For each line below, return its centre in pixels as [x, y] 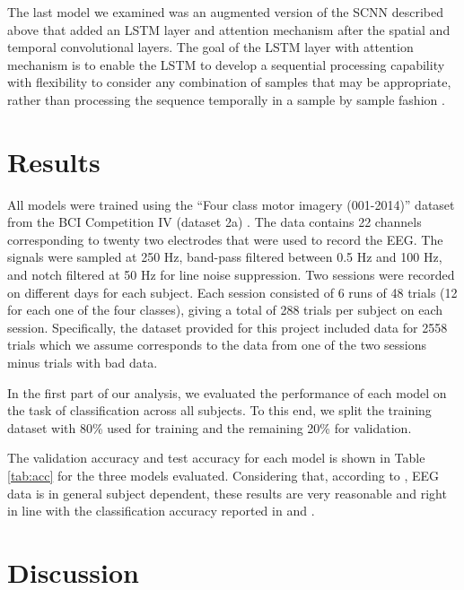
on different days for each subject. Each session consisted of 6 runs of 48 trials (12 [232, 292]
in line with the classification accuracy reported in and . [161, 511]
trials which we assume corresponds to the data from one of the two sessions [217, 345]
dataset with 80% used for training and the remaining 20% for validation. [210, 427]
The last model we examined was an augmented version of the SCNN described [226, 12]
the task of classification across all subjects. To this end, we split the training [219, 410]
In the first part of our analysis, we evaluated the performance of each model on [227, 392]
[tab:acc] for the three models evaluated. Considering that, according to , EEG [223, 475]
